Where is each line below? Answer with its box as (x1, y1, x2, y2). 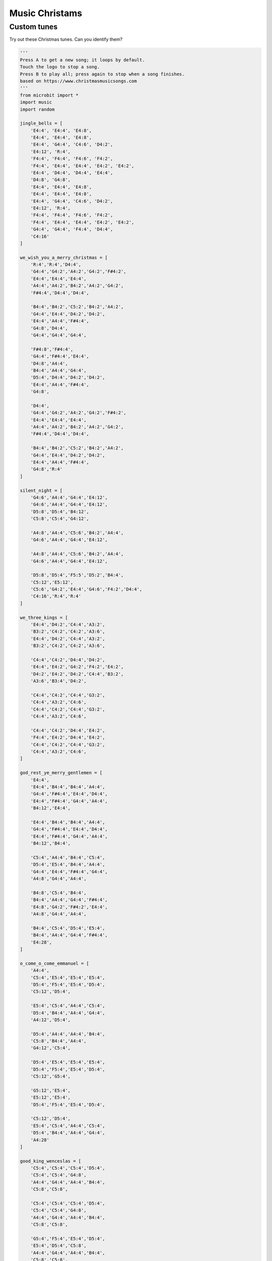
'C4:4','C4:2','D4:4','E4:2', (30, 727, 105, 733)
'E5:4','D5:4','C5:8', (30, 1243, 87, 1248)
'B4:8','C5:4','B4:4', (30, 890, 87, 895)
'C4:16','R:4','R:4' (30, 593, 82, 599)
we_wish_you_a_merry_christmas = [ (20, 255, 108, 260)
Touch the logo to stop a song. (20, 64, 100, 70)
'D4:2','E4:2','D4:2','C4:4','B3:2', (30, 671, 124, 677)
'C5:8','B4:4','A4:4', (30, 1038, 87, 1044)
